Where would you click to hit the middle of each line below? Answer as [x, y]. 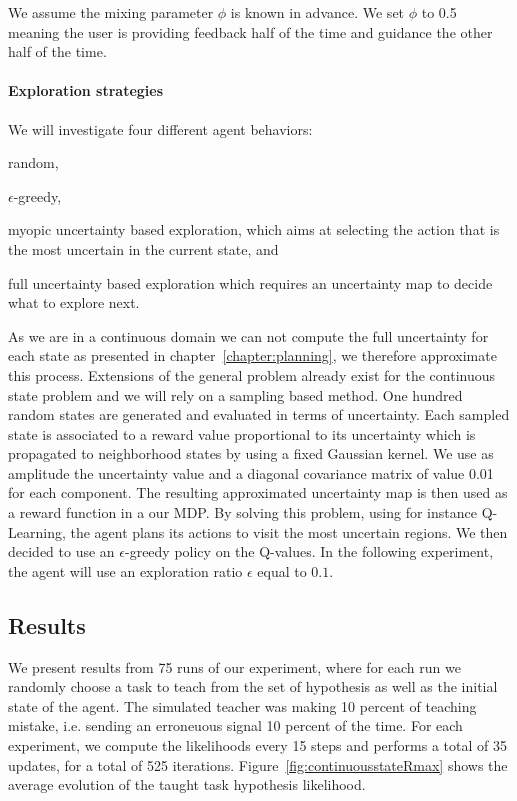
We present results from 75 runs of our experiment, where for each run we [234, 666]
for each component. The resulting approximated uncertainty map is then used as [258, 492]
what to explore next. [74, 302]
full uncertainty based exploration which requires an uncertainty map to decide [250, 282]
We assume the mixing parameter [111, 12]
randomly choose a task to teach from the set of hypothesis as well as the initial [253, 686]
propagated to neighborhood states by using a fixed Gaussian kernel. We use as [251, 453]
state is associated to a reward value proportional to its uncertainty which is [242, 433]
